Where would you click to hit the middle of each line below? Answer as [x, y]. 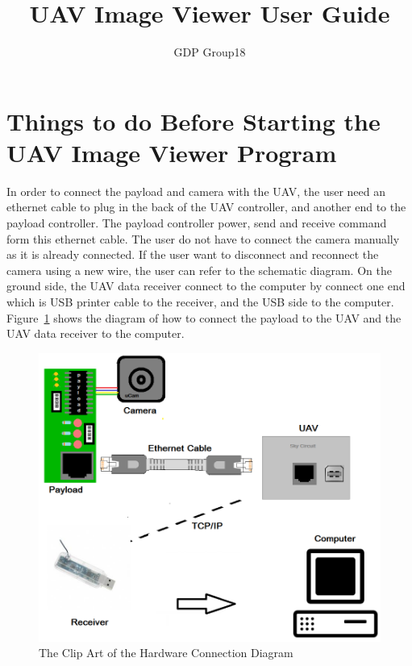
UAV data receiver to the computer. [96, 333]
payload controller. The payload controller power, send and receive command [197, 223]
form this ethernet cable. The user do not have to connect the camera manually [203, 238]
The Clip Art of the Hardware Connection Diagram [166, 653]
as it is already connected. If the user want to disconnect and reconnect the [193, 254]
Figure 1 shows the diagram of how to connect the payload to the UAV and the [204, 317]
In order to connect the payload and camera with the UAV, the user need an [196, 191]
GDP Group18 [210, 52]
